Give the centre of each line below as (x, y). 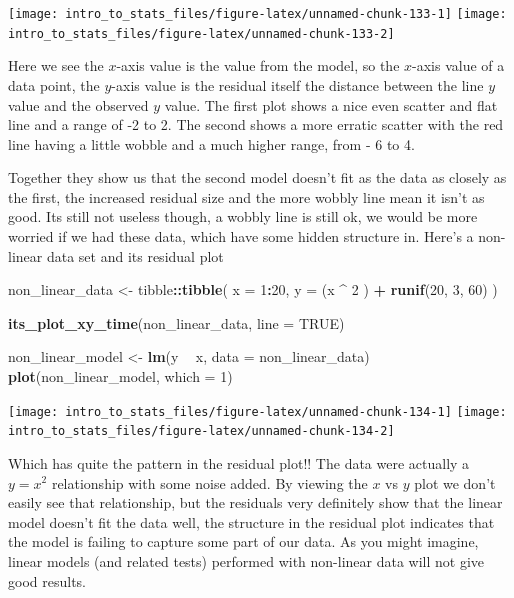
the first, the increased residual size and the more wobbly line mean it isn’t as (246, 196)
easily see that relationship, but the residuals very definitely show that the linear (255, 502)
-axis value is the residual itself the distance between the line (297, 84)
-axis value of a (458, 65)
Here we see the (56, 65)
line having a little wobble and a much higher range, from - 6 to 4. (211, 143)
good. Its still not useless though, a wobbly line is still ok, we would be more (243, 216)
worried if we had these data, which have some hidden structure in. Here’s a (241, 236)
